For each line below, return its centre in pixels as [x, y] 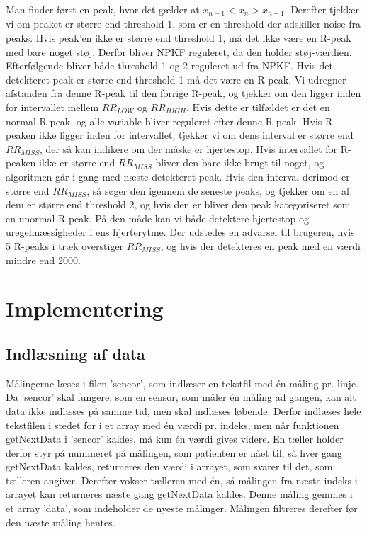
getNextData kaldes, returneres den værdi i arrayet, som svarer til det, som [169, 466]
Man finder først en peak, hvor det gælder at [103, 9]
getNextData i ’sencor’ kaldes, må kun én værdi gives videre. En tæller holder [175, 439]
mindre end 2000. [43, 260]
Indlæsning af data [75, 353]
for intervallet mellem [52, 107]
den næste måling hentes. [61, 522]
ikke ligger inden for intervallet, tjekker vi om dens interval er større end [196, 135]
